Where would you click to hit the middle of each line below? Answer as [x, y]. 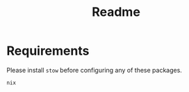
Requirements [48, 51]
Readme [116, 12]
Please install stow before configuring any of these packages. [94, 70]
